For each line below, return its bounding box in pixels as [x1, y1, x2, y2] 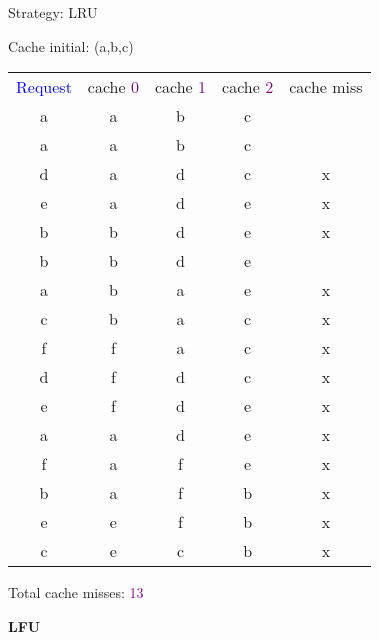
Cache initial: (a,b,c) [8, 35, 134, 56]
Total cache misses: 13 [8, 582, 144, 603]
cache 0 [87, 75, 139, 99]
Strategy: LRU [8, 2, 98, 22]
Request [16, 75, 72, 99]
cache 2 [222, 75, 274, 99]
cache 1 [154, 75, 207, 99]
